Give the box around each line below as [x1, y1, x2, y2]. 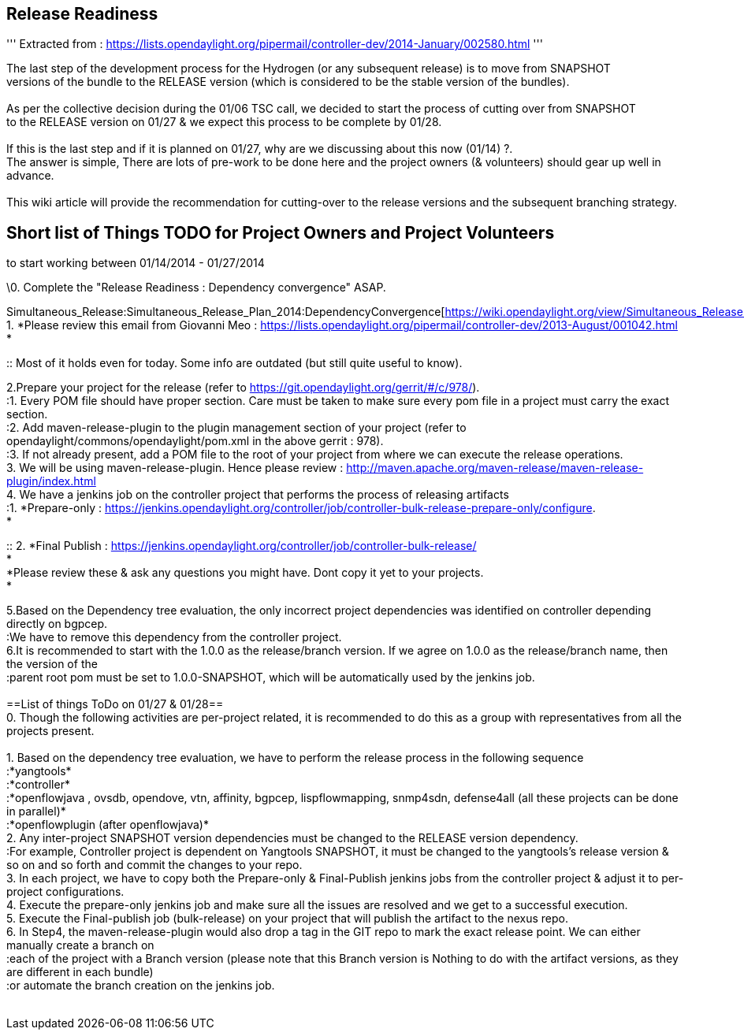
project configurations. [6, 885, 125, 899]
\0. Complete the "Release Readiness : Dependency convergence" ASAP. [6, 280, 386, 295]
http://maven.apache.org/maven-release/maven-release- [346, 461, 644, 475]
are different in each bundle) [6, 965, 154, 979]
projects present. [6, 724, 95, 738]
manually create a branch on [6, 938, 154, 952]
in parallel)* [6, 804, 66, 819]
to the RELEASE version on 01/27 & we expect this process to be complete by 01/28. [6, 115, 442, 129]
